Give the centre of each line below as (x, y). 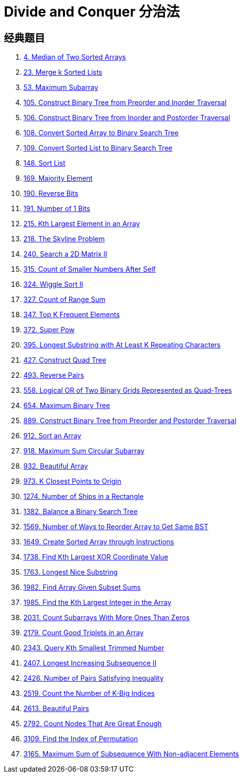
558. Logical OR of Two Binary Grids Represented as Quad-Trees (128, 390)
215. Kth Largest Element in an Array (82, 224)
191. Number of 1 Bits (57, 209)
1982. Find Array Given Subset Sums (82, 587)
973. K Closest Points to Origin (72, 481)
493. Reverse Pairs (54, 375)
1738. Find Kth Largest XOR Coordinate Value (96, 557)
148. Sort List (44, 163)
